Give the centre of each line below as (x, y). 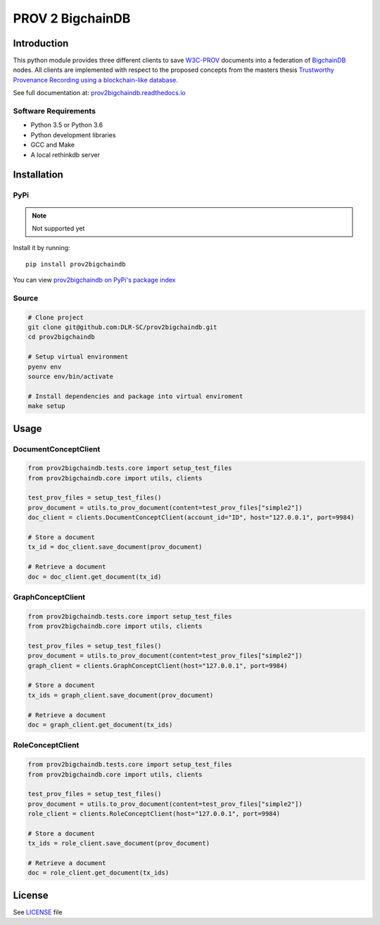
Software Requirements (55, 111)
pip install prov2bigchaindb (76, 264)
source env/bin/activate (71, 376)
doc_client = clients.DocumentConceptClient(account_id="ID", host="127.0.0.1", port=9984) (191, 517)
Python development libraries (73, 135)
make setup (46, 406)
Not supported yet (58, 228)
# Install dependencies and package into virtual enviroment (135, 396)
